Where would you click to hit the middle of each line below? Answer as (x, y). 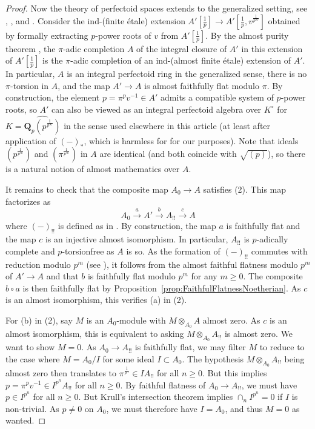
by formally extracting (47, 35)
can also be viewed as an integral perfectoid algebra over (157, 109)
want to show (30, 347)
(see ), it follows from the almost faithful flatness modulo (192, 264)
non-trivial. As (32, 408)
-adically (272, 239)
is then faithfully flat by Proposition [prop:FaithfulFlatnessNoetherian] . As (162, 288)
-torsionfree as (88, 251)
